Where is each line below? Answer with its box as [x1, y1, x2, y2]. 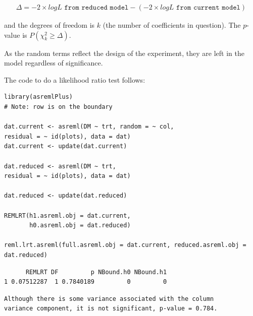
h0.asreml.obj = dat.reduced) [29, 222, 131, 229]
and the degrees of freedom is [4, 20, 95, 30]
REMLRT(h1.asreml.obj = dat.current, [4, 212, 131, 219]
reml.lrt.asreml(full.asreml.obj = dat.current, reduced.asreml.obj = [4, 241, 246, 249]
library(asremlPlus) [4, 93, 73, 101]
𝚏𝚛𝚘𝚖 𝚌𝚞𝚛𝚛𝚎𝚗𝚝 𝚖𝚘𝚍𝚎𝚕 [176, 4, 240, 12]
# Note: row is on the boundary [4, 103, 113, 110]
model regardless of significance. [4, 57, 103, 68]
